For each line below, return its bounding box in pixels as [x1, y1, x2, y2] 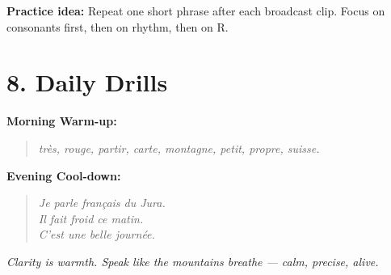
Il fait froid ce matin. [38, 209, 144, 226]
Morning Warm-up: [6, 112, 117, 129]
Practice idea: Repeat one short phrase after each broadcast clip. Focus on [6, 2, 385, 19]
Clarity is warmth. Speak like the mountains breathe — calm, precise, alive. [6, 252, 379, 269]
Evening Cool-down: [6, 167, 121, 184]
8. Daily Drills [6, 66, 168, 99]
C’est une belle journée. [38, 226, 155, 243]
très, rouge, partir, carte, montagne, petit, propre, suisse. [38, 139, 320, 156]
